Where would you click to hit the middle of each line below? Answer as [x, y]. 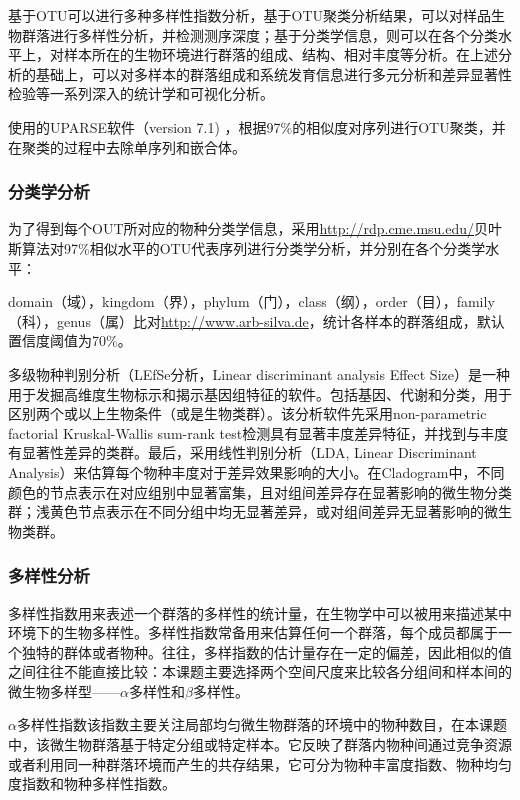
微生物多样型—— [64, 690]
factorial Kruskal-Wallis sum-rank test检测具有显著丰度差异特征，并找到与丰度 [258, 432]
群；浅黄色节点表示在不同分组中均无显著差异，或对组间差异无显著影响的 [246, 511]
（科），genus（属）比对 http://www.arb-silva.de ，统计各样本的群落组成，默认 [256, 320]
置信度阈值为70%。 [70, 340]
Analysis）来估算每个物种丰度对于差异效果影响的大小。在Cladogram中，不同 [256, 471]
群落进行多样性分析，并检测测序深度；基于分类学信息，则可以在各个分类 [259, 34]
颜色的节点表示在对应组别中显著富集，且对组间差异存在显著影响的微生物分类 [260, 491]
